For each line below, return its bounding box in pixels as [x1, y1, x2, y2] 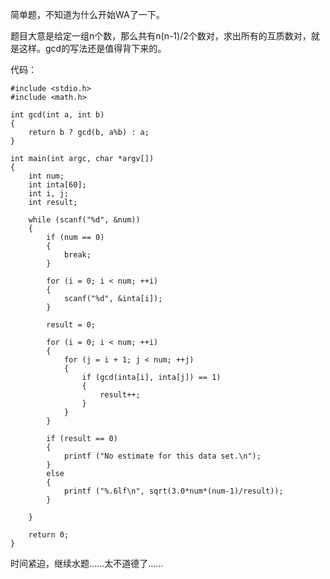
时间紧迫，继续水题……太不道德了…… [10, 558, 164, 569]
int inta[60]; [28, 180, 87, 190]
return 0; [28, 530, 70, 540]
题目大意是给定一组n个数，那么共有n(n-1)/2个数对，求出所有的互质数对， [10, 30, 312, 42]
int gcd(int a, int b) [10, 110, 105, 120]
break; [63, 250, 92, 260]
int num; [28, 171, 65, 181]
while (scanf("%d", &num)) [28, 215, 141, 225]
